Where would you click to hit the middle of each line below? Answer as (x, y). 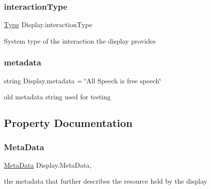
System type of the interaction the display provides (80, 40)
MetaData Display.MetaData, (48, 165)
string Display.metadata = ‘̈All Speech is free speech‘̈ (83, 80)
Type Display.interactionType (48, 24)
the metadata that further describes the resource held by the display (105, 181)
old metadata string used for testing (57, 97)
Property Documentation (68, 123)
